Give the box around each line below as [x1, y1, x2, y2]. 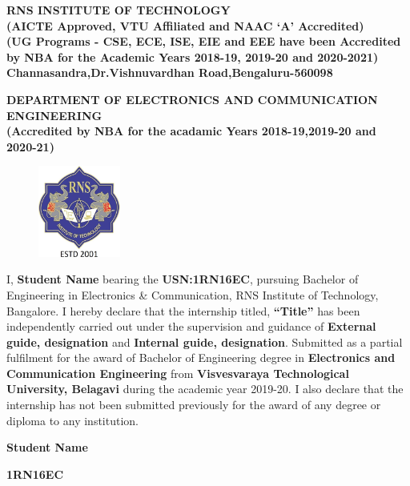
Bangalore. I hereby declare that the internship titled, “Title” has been [6, 302, 360, 319]
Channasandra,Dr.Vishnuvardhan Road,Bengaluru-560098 [6, 64, 333, 81]
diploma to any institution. [6, 412, 139, 428]
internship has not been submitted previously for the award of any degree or [6, 396, 381, 413]
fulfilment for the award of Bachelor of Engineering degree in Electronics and [6, 349, 396, 366]
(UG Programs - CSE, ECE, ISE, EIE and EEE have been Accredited [6, 33, 401, 50]
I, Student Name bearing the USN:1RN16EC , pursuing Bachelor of [6, 271, 359, 287]
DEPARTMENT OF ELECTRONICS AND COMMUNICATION [6, 90, 378, 107]
